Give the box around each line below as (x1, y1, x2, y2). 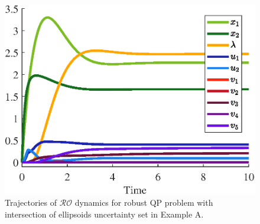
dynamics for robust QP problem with (74, 196, 213, 208)
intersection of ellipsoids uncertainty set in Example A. (5, 207, 204, 220)
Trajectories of (5, 196, 57, 208)
